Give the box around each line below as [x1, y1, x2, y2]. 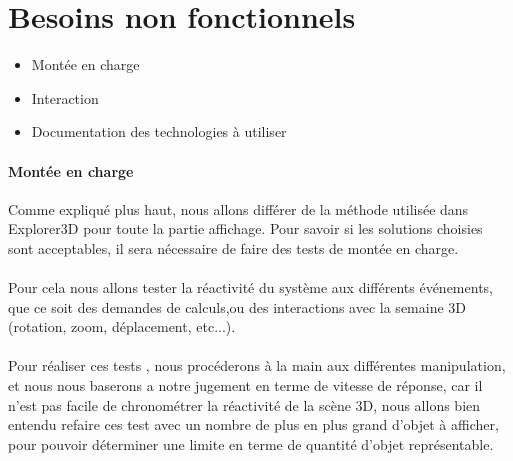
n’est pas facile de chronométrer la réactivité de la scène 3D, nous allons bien [8, 394, 481, 415]
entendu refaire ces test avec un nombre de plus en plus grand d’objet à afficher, [8, 414, 499, 435]
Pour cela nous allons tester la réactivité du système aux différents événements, [8, 277, 493, 298]
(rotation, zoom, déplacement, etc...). [8, 316, 236, 337]
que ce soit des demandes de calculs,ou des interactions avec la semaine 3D [8, 296, 467, 317]
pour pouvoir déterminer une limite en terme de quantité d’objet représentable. [8, 433, 494, 454]
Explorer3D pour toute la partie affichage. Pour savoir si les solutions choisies [8, 218, 483, 239]
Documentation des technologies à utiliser [31, 121, 287, 142]
